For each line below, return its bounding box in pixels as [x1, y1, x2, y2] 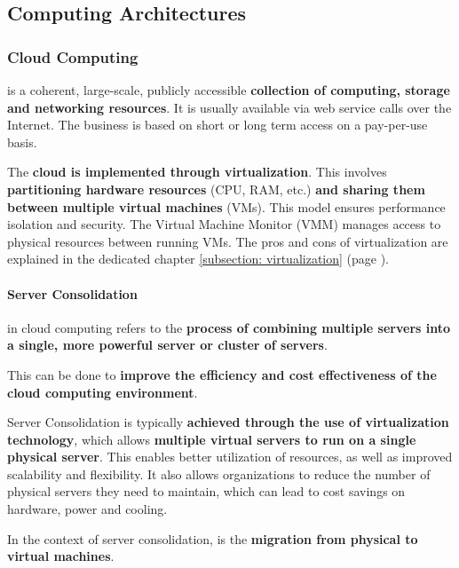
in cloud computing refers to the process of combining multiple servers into [7, 318, 451, 336]
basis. [7, 132, 37, 151]
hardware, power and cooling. [7, 500, 168, 518]
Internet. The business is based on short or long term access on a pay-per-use [7, 115, 428, 134]
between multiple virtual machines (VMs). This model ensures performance [7, 197, 446, 216]
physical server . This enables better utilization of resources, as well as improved [7, 447, 453, 466]
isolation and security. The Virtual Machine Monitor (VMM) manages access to [7, 215, 441, 233]
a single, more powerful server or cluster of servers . [7, 335, 328, 354]
